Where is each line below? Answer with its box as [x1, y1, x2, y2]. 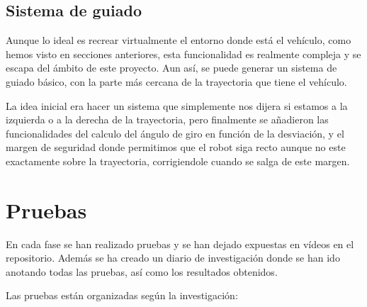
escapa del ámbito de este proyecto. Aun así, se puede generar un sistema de [6, 60, 337, 75]
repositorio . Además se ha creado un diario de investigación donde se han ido [6, 250, 340, 265]
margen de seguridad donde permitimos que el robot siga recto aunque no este [6, 140, 346, 155]
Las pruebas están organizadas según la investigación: [6, 288, 238, 303]
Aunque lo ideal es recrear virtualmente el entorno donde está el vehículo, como [6, 33, 351, 48]
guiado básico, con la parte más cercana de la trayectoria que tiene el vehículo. [6, 74, 347, 89]
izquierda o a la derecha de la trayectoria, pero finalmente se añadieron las [6, 112, 329, 127]
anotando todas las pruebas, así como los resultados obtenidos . [6, 264, 278, 279]
